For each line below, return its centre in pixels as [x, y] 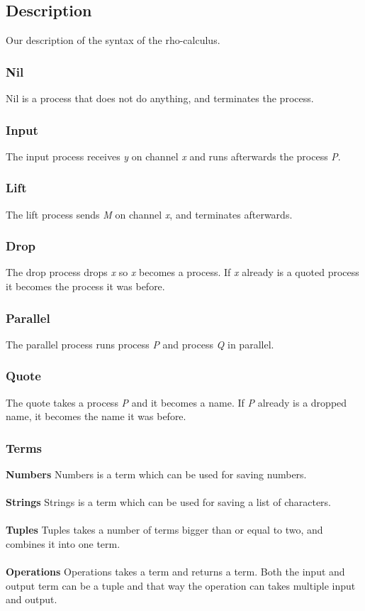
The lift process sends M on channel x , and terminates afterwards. [149, 214]
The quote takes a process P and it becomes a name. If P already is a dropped [176, 402]
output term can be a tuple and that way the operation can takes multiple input [181, 585]
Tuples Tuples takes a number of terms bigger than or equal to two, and [164, 530]
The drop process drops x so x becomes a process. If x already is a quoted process [182, 272]
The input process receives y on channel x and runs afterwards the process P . [173, 156]
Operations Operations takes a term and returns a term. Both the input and [175, 572]
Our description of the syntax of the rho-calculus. [113, 40]
